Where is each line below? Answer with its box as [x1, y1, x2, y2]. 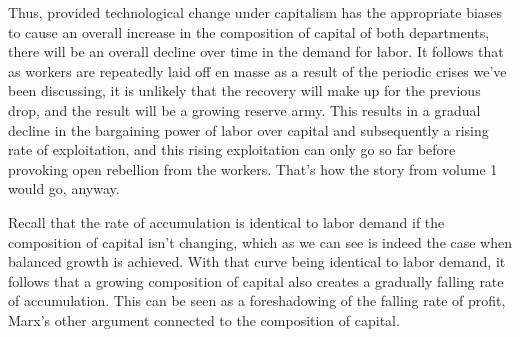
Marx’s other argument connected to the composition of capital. [8, 309, 400, 330]
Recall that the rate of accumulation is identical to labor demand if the [8, 211, 445, 232]
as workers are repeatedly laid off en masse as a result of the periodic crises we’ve [8, 60, 507, 81]
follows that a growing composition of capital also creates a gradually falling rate [8, 270, 504, 291]
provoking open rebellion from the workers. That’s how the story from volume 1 [8, 158, 498, 179]
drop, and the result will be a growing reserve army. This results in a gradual [8, 99, 481, 120]
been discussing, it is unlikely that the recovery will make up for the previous [8, 80, 481, 101]
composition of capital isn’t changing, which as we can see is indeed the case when [8, 231, 513, 252]
